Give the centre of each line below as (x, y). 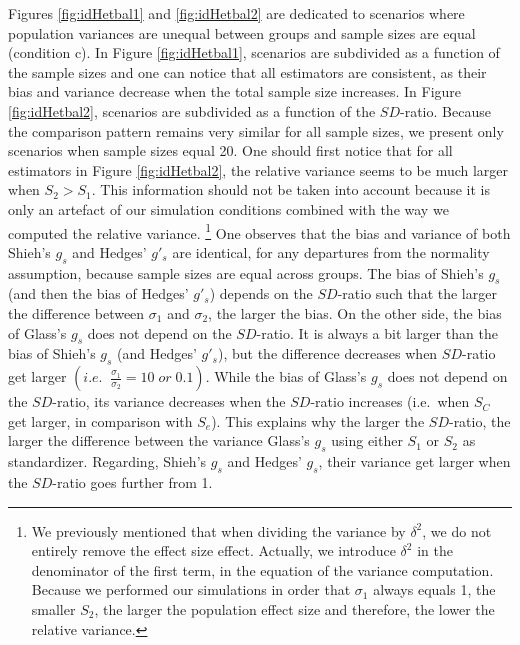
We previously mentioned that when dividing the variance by (218, 530)
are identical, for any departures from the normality (331, 251)
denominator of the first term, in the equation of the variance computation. (262, 569)
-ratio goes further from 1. (132, 481)
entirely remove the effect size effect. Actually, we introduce (213, 550)
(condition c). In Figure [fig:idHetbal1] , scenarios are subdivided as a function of (254, 52)
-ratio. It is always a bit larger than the (377, 332)
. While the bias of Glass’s (286, 376)
